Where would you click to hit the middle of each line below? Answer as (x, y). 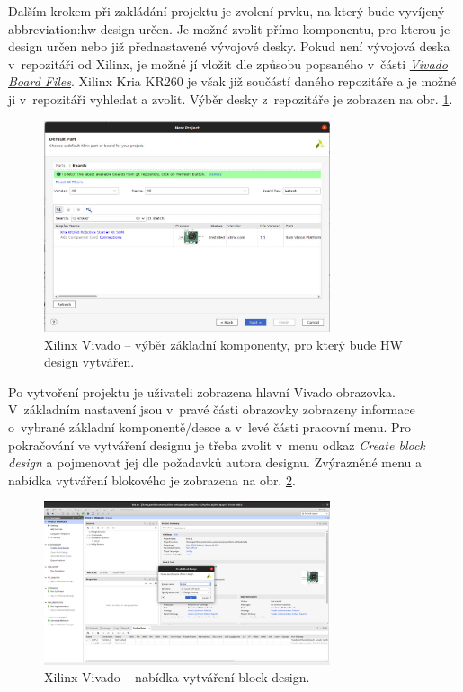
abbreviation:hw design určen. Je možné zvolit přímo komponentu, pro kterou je (229, 28)
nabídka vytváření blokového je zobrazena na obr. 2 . (152, 479)
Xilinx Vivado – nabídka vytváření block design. (177, 677)
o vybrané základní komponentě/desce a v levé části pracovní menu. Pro (210, 426)
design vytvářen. (89, 362)
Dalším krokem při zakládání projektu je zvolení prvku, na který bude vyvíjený (227, 11)
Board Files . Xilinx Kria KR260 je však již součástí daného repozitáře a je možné (232, 81)
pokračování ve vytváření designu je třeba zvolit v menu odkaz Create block (217, 444)
